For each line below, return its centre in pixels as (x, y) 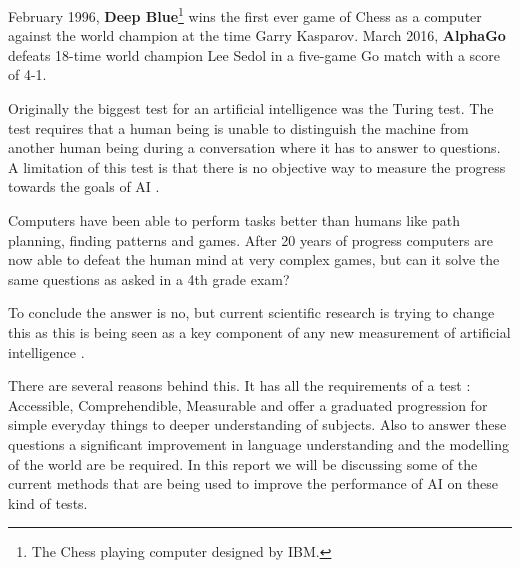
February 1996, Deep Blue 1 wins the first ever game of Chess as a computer (245, 14)
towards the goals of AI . (84, 186)
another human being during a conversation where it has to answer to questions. (254, 147)
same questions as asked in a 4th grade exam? (149, 278)
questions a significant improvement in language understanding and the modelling (258, 443)
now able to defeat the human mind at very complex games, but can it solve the (254, 259)
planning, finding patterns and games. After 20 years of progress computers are (250, 239)
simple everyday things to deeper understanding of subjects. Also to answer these (257, 424)
